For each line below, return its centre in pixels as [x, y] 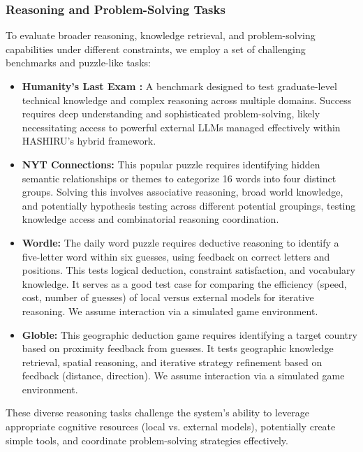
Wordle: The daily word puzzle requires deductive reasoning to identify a [180, 242]
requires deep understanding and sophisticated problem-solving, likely [171, 114]
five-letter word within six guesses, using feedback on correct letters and [176, 256]
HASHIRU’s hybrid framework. [89, 141]
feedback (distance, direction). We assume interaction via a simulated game [183, 376]
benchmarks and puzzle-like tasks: [78, 63]
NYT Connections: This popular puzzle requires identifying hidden [171, 164]
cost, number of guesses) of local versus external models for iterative [168, 297]
